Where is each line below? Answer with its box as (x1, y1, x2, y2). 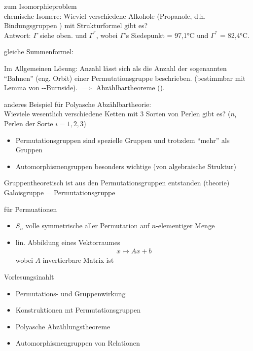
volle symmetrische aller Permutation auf (25, 220, 150, 231)
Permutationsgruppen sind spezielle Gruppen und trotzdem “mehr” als (15, 135, 230, 145)
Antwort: (4, 30, 31, 40)
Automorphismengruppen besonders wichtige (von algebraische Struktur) (15, 161, 236, 171)
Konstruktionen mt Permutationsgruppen (15, 305, 141, 315)
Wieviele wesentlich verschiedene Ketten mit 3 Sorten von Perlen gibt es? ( (4, 108, 231, 119)
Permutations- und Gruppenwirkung (15, 288, 126, 298)
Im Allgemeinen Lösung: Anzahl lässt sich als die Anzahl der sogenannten (4, 63, 227, 73)
